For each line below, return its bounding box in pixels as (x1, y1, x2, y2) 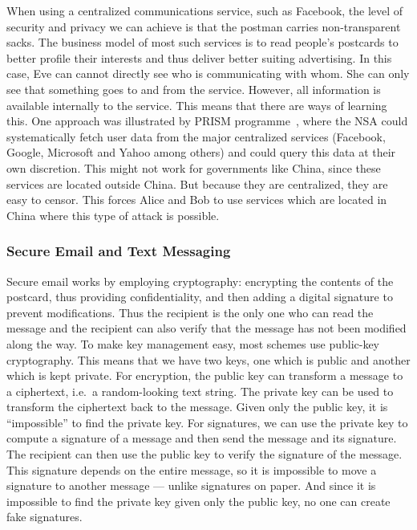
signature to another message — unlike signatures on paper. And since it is (6, 477, 376, 494)
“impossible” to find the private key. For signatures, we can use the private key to (6, 414, 408, 430)
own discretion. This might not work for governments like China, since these (6, 159, 381, 176)
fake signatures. (6, 508, 83, 525)
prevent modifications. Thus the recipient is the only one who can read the (6, 304, 374, 320)
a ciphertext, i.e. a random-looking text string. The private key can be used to (6, 382, 394, 399)
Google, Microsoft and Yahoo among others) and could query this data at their (6, 144, 396, 161)
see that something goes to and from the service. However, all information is (6, 80, 381, 97)
